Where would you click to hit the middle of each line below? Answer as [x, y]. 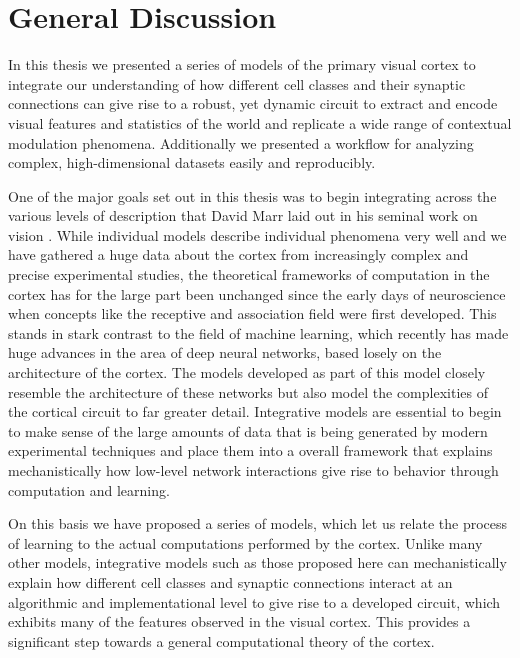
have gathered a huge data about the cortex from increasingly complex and [238, 254]
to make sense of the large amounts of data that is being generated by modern [248, 430]
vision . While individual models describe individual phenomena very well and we [257, 234]
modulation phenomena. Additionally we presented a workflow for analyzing [241, 142]
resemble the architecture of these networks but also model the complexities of [248, 391]
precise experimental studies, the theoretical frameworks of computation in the [249, 274]
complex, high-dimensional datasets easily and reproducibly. [192, 162]
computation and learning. [89, 489]
